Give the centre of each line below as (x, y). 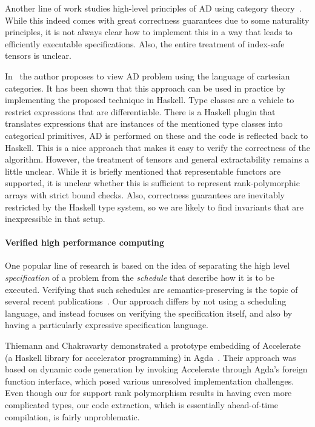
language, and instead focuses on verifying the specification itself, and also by (149, 313)
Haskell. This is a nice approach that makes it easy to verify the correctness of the (157, 147)
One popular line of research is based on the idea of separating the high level (148, 265)
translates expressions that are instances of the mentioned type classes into (144, 123)
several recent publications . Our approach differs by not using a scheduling (146, 301)
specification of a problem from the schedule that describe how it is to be (140, 277)
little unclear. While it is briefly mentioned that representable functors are (143, 171)
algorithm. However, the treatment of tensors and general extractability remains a (157, 159)
